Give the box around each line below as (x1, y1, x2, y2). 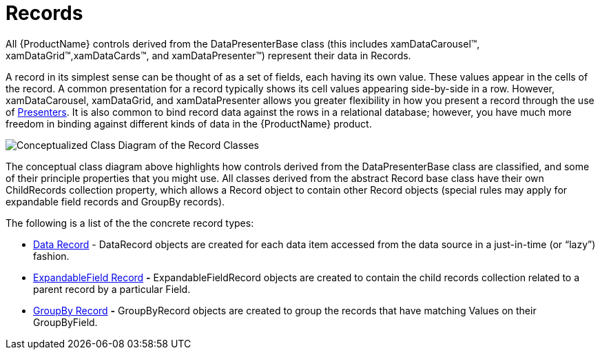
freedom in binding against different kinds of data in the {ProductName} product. (6, 117, 372, 130)
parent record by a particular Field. (33, 283, 191, 295)
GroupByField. (33, 316, 98, 328)
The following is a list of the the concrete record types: (6, 216, 254, 229)
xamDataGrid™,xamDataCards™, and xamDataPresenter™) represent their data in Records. (6, 49, 411, 61)
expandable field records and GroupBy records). (6, 195, 225, 207)
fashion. (33, 250, 70, 262)
